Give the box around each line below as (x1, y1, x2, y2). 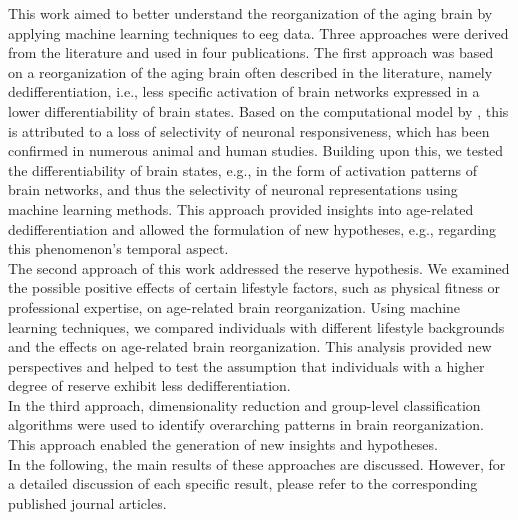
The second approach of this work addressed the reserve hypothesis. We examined (8, 257, 510, 278)
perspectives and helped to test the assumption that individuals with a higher (8, 355, 485, 376)
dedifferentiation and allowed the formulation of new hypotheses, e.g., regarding (8, 218, 497, 239)
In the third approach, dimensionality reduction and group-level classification (8, 394, 481, 415)
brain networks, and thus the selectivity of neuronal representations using (8, 179, 458, 200)
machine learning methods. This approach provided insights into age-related (8, 198, 474, 219)
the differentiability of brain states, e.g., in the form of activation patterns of (8, 159, 478, 180)
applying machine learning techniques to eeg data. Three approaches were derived (8, 22, 509, 43)
